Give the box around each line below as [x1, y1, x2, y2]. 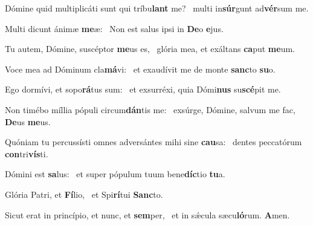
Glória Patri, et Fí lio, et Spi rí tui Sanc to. [5, 187, 163, 200]
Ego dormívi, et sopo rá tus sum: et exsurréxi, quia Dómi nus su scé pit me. [5, 83, 281, 96]
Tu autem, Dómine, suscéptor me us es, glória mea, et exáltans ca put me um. [5, 42, 295, 55]
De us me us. [5, 115, 51, 128]
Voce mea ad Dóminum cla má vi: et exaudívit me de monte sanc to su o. [5, 62, 276, 75]
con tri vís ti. [5, 147, 48, 160]
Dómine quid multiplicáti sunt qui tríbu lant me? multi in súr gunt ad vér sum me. [5, 2, 309, 14]
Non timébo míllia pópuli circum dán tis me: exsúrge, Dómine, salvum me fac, [5, 103, 295, 116]
